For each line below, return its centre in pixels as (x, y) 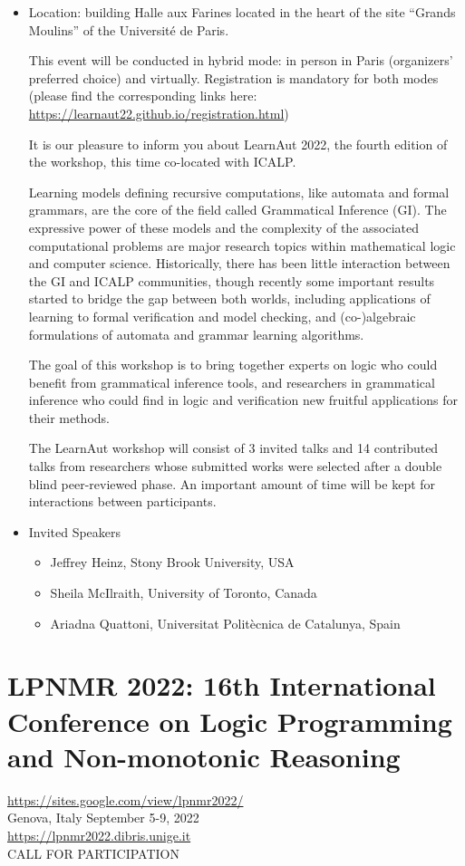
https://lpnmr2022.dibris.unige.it (99, 835)
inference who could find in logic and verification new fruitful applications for (243, 400)
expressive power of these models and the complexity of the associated (224, 227)
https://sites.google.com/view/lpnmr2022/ (126, 799)
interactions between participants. (122, 501)
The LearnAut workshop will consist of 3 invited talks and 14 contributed (233, 448)
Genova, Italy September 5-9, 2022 (103, 818)
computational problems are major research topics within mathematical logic (242, 245)
